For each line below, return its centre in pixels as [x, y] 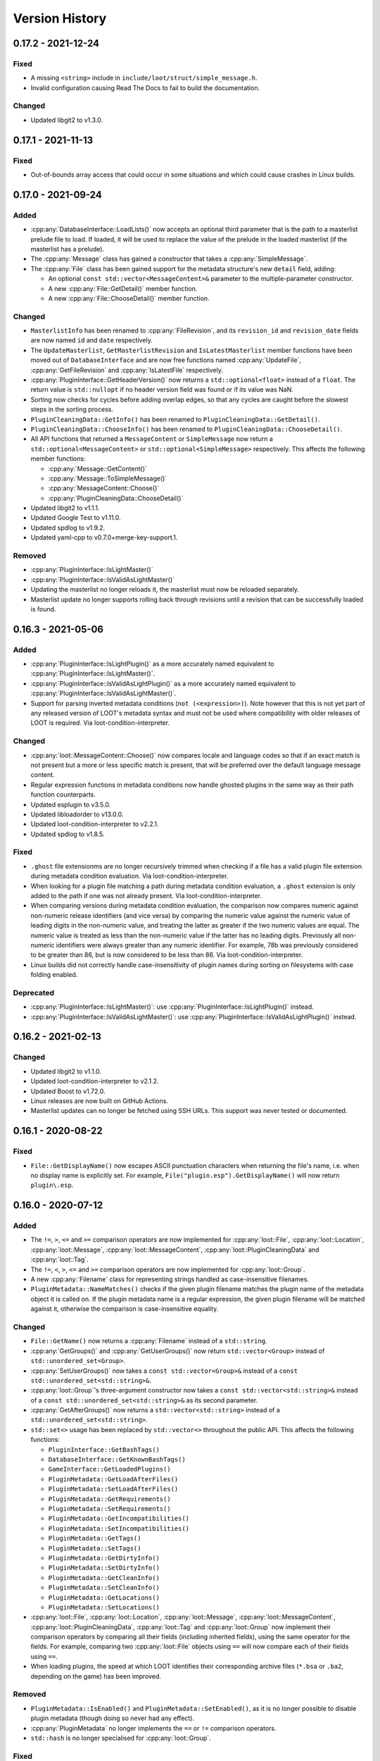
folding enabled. [54, 975]
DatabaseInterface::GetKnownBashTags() [117, 1460]
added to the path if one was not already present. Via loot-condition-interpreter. [146, 896]
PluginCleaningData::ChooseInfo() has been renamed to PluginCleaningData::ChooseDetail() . [186, 429]
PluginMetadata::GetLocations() [104, 1598]
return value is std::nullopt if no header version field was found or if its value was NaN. [162, 390]
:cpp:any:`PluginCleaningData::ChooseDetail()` [116, 498]
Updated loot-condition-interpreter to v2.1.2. [95, 1081]
